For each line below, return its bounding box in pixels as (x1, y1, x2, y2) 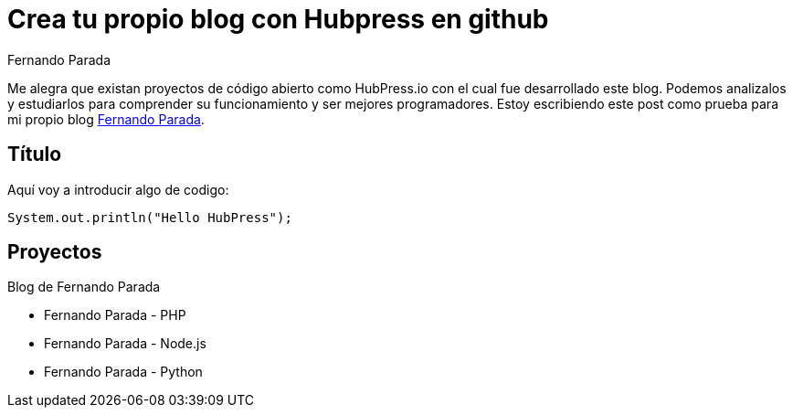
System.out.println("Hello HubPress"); (7, 209, 292, 225)
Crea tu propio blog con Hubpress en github (7, 4, 549, 35)
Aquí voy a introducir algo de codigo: (7, 181, 229, 197)
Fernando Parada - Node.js (44, 335, 206, 352)
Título (7, 143, 62, 166)
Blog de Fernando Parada (7, 279, 161, 295)
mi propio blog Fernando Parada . (7, 111, 205, 127)
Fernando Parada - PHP (44, 307, 186, 324)
